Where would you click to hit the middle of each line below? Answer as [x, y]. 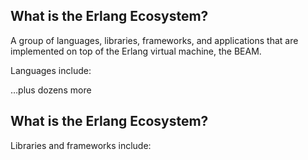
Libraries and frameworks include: [81, 145]
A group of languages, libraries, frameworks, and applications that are [154, 40]
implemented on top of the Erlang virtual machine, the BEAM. [136, 51]
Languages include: [51, 70]
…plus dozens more [51, 90]
